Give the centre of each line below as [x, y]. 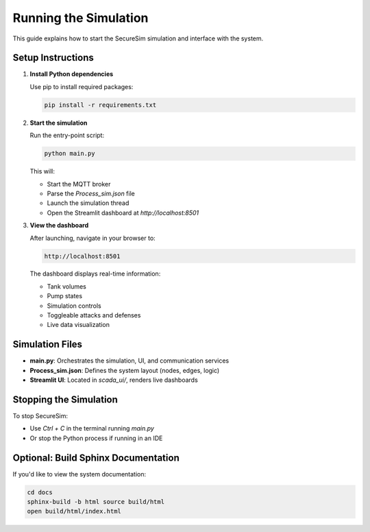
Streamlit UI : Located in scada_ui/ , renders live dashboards [114, 380]
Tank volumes [67, 286]
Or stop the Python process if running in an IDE [96, 438]
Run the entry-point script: [67, 135]
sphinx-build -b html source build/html [96, 502]
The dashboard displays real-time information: [95, 274]
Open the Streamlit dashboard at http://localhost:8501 [123, 213]
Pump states [64, 296]
